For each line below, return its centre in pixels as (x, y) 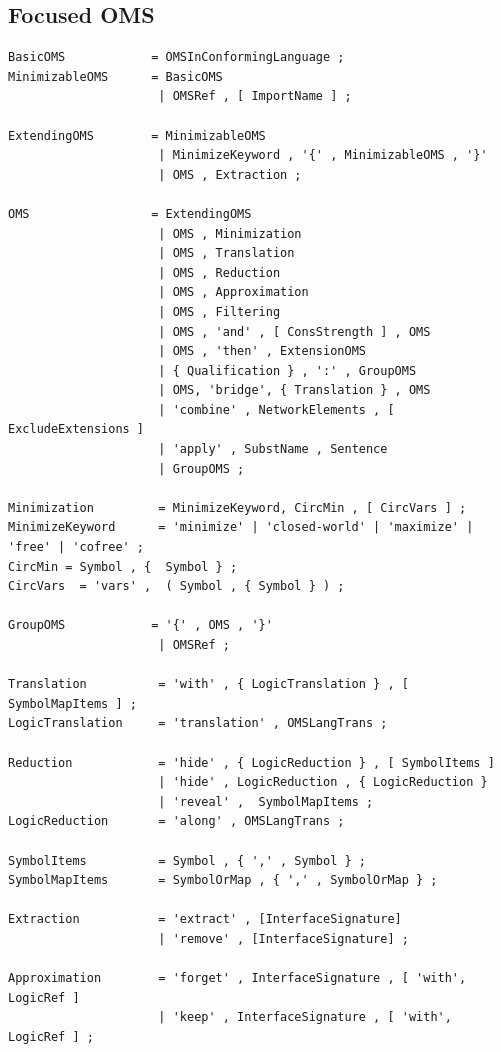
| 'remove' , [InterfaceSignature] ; (283, 938)
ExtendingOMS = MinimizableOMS (137, 135)
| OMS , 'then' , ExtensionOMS (262, 351)
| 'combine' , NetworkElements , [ (276, 409)
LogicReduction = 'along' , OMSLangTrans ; (176, 821)
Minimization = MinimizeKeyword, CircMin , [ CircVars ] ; (237, 507)
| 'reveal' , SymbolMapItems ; (266, 801)
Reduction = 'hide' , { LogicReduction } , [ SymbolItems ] (251, 762)
